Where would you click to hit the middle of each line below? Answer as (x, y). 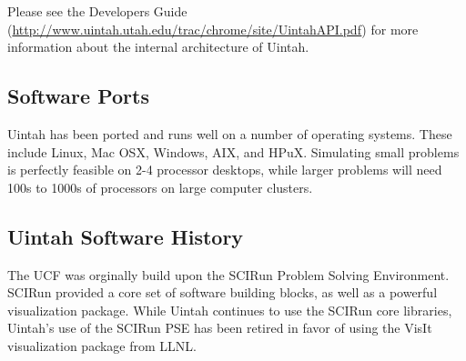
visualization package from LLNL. (102, 345)
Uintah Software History (126, 236)
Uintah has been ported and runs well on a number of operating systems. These (230, 133)
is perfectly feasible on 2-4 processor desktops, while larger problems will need (225, 170)
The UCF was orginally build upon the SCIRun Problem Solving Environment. (228, 274)
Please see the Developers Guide (97, 11)
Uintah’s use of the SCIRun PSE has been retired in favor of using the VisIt (220, 328)
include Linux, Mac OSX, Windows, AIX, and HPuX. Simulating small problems (233, 151)
